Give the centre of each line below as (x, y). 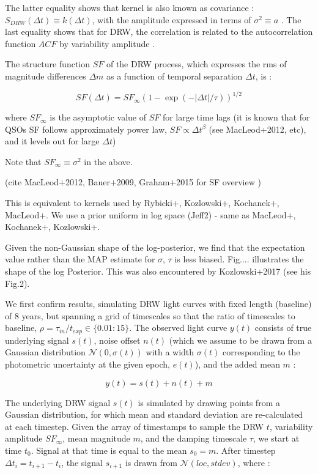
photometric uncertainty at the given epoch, (87, 364)
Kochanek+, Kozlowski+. (53, 227)
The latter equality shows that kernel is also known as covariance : (130, 7)
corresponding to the (261, 352)
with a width (170, 352)
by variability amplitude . (107, 43)
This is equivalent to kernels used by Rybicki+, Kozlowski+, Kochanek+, (142, 203)
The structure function (48, 64)
